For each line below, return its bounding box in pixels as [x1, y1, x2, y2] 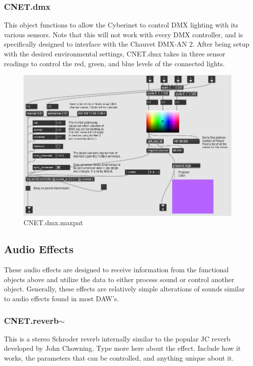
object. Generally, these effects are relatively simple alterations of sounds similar [4, 284, 245, 294]
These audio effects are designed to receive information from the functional [4, 264, 229, 275]
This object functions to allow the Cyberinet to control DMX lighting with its [4, 20, 238, 30]
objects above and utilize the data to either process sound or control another [4, 274, 234, 284]
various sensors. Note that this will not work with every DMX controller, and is [4, 29, 243, 39]
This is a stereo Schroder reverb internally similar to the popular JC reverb [4, 333, 230, 343]
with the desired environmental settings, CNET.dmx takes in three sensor [4, 49, 226, 58]
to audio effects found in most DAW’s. [4, 293, 119, 303]
